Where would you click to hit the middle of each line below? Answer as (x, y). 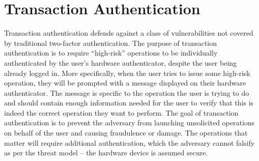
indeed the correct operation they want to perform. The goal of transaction (121, 112)
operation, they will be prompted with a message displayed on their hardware (125, 83)
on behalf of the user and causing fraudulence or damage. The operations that (126, 133)
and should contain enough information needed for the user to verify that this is (129, 103)
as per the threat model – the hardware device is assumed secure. (106, 153)
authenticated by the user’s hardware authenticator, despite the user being (121, 62)
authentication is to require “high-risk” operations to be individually (111, 53)
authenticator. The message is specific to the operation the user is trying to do (127, 92)
